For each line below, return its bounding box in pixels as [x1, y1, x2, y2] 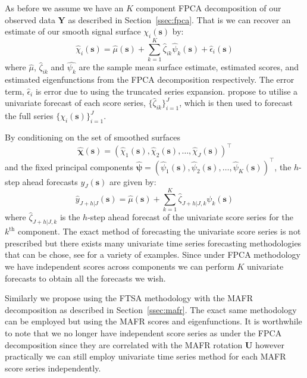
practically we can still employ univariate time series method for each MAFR [5, 350, 286, 363]
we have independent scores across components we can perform [5, 260, 234, 272]
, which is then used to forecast [179, 96, 293, 109]
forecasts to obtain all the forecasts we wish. [5, 271, 166, 284]
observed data [5, 13, 55, 26]
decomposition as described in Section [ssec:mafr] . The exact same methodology [5, 303, 297, 315]
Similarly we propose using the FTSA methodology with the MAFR [5, 292, 253, 304]
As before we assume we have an [5, 2, 124, 14]
